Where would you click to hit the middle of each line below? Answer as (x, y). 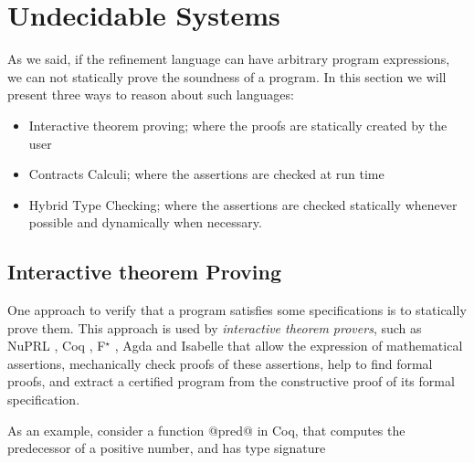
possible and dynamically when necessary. (145, 222)
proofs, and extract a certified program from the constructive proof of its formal (231, 381)
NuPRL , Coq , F (57, 346)
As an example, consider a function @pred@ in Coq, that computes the (206, 430)
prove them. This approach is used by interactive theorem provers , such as (215, 327)
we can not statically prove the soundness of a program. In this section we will (227, 76)
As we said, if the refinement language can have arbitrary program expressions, (229, 59)
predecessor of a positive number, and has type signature (167, 448)
